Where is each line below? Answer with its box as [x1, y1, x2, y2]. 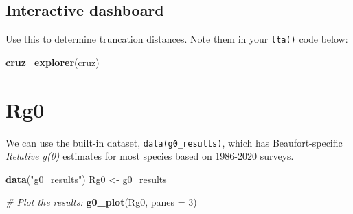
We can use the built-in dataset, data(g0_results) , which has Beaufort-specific [5, 135, 343, 149]
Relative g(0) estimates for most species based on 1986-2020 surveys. [5, 149, 294, 163]
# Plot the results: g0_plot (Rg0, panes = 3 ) [5, 195, 197, 209]
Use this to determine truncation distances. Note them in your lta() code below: [5, 32, 348, 46]
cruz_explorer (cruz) [5, 54, 100, 69]
